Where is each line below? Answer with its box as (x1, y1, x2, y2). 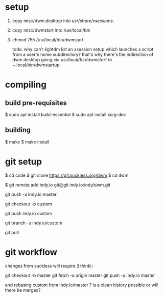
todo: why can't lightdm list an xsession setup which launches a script (12, 46, 154, 52)
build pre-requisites (5, 99, 67, 107)
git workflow (5, 246, 58, 258)
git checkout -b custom (5, 201, 52, 207)
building (5, 126, 31, 134)
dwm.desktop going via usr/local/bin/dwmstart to (12, 56, 112, 62)
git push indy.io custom (5, 210, 52, 216)
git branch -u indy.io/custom (5, 220, 63, 226)
